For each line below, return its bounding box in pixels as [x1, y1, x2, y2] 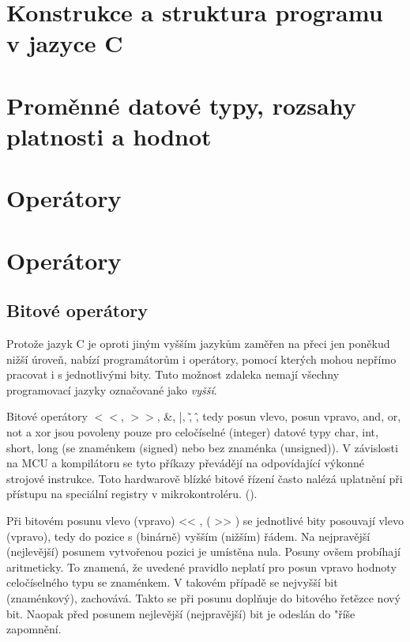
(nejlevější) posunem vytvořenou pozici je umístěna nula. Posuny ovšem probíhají [6, 543, 401, 560]
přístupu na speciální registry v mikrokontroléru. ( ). [6, 485, 258, 502]
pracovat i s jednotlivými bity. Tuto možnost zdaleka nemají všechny [6, 366, 340, 383]
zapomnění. [6, 621, 62, 637]
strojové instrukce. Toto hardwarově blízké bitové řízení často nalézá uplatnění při [6, 470, 403, 486]
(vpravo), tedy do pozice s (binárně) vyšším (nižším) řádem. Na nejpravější [6, 527, 371, 544]
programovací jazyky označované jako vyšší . [6, 381, 217, 398]
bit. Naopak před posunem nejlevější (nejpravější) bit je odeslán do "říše [6, 605, 355, 621]
